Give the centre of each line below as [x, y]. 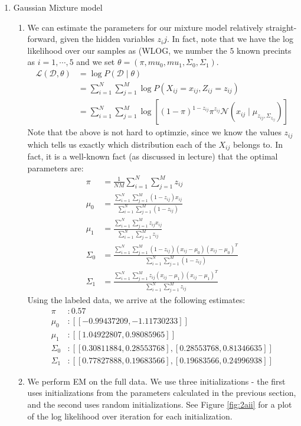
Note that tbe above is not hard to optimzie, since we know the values [154, 132]
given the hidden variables [107, 39]
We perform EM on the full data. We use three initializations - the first [156, 381]
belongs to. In [258, 144]
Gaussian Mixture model [58, 7]
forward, [42, 39]
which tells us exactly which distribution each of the [122, 144]
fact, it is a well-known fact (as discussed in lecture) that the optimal [153, 156]
